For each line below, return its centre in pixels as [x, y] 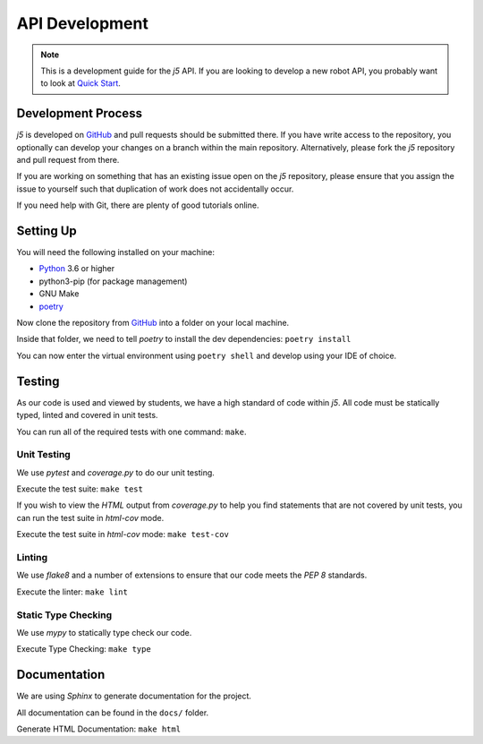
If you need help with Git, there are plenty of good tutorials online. [138, 205]
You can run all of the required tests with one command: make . [131, 432]
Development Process [80, 113]
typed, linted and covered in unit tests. [87, 415]
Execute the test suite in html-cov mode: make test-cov [123, 534]
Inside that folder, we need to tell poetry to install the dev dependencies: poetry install [184, 339]
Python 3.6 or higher [77, 269]
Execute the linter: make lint [72, 592]
